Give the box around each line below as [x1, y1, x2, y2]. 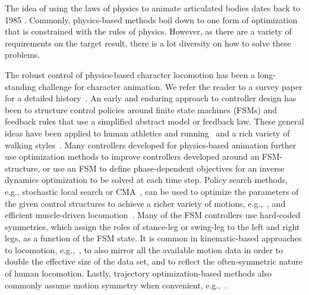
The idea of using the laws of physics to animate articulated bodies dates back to [5, 2, 301, 14]
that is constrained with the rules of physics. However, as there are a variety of [5, 25, 292, 38]
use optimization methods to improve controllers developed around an [5, 150, 260, 163]
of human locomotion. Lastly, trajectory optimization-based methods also [5, 267, 272, 280]
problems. [5, 48, 40, 61]
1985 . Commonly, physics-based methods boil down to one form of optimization [5, 13, 298, 26]
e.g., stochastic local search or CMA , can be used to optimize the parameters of [5, 185, 299, 197]
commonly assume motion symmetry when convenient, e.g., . [5, 278, 227, 291]
